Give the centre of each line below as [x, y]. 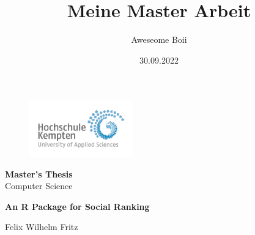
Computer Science [39, 186]
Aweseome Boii [159, 39]
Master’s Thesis [39, 173]
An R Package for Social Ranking [77, 206]
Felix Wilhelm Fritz [42, 227]
